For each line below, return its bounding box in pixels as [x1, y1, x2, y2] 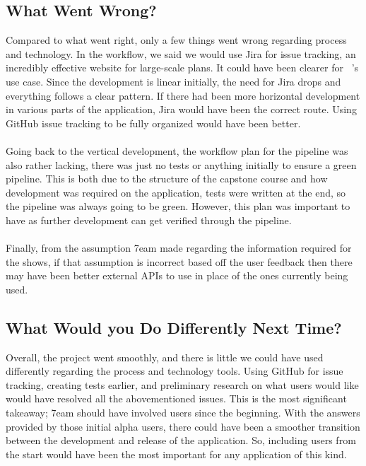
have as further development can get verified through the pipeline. [6, 212, 292, 227]
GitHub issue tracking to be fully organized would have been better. [6, 115, 301, 130]
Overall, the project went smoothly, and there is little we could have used [6, 349, 324, 364]
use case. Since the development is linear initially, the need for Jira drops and [6, 74, 341, 88]
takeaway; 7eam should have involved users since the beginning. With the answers [6, 405, 360, 420]
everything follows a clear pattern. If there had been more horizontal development [6, 88, 360, 103]
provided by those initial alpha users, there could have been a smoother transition [6, 419, 360, 433]
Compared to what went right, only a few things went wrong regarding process [6, 33, 347, 47]
